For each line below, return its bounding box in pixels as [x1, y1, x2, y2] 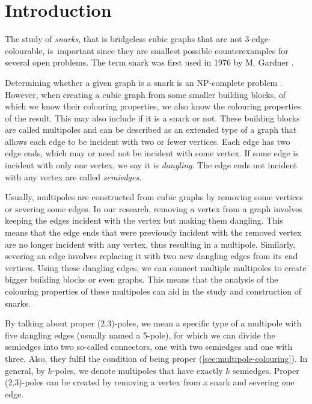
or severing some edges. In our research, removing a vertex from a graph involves [5, 202, 302, 215]
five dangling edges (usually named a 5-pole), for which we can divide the [5, 328, 275, 341]
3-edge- [245, 32, 271, 45]
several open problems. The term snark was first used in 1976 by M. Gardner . [5, 56, 294, 69]
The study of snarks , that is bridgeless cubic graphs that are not [5, 32, 242, 45]
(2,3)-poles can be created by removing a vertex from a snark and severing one [5, 376, 295, 388]
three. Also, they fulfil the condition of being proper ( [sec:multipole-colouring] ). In [5, 352, 308, 364]
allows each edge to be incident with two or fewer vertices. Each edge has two [5, 135, 290, 147]
